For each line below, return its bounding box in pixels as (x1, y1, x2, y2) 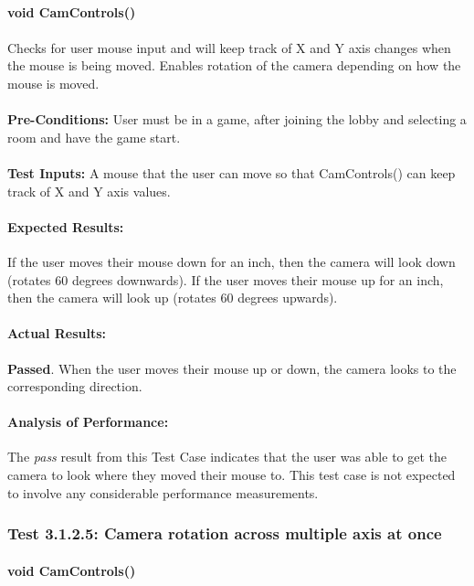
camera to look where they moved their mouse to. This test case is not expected (7, 465, 456, 485)
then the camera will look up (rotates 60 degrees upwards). (7, 288, 338, 307)
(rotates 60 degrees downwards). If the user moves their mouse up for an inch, (7, 270, 444, 289)
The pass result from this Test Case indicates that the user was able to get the (7, 447, 448, 466)
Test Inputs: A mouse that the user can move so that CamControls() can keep (7, 163, 456, 182)
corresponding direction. (7, 377, 142, 396)
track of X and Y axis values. (7, 181, 171, 200)
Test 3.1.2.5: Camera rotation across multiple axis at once (7, 522, 442, 545)
